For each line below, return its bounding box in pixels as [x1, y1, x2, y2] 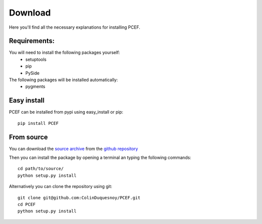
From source [9, 133, 48, 141]
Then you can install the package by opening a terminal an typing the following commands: [9, 155, 192, 160]
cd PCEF [17, 202, 36, 207]
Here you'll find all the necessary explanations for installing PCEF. [9, 24, 141, 30]
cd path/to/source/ [17, 166, 64, 172]
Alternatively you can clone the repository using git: [9, 184, 113, 190]
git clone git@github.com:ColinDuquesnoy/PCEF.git [17, 195, 141, 200]
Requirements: [9, 37, 55, 45]
